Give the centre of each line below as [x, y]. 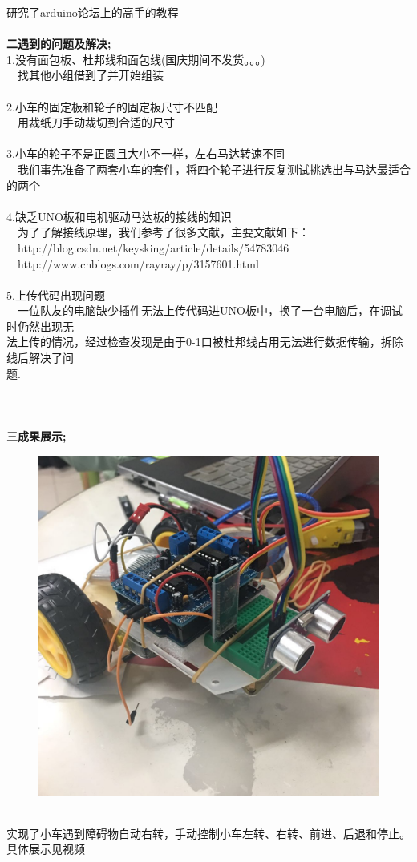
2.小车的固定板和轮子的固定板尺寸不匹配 [112, 106]
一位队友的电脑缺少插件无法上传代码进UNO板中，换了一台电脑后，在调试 [210, 310]
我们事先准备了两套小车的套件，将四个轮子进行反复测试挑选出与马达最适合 [214, 169]
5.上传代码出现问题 [56, 294]
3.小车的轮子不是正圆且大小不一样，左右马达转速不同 [146, 153]
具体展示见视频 [46, 849]
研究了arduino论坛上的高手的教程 [93, 12]
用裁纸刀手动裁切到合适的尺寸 [96, 122]
